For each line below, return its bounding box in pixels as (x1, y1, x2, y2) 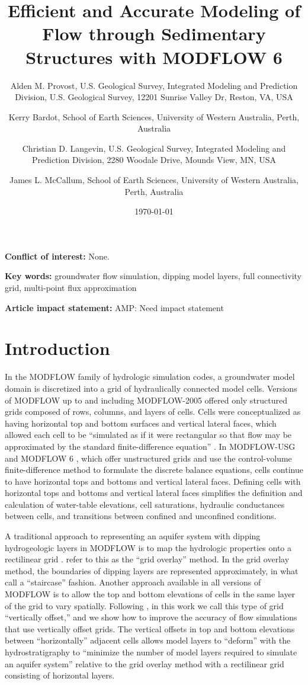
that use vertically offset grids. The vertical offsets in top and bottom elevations (5, 622, 295, 635)
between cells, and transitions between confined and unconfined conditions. (5, 510, 277, 522)
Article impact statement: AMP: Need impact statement (5, 301, 224, 313)
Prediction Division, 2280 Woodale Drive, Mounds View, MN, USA (32, 153, 276, 166)
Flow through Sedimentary (42, 21, 266, 46)
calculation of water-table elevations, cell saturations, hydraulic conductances (5, 498, 285, 510)
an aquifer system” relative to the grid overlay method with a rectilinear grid (5, 657, 284, 670)
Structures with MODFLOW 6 (25, 44, 283, 69)
